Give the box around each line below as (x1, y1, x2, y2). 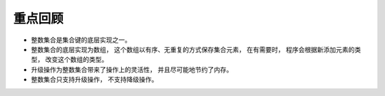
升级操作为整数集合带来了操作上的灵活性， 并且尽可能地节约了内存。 (31, 65, 233, 74)
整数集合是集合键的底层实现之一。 (31, 36, 131, 44)
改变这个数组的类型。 (45, 55, 108, 64)
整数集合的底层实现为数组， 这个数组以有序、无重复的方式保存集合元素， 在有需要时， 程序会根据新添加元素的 (31, 45, 355, 53)
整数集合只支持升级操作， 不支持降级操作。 (31, 75, 158, 84)
